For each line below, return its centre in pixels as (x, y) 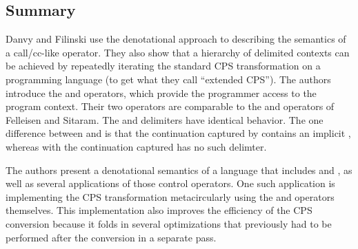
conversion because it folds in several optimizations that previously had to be (169, 223)
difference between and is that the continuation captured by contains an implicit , (178, 133)
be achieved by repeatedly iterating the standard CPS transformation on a (163, 66)
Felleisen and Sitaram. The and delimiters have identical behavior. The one (165, 119)
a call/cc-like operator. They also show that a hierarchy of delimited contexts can (178, 52)
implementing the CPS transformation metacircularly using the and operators (170, 196)
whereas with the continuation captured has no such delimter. (136, 146)
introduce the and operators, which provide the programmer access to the (161, 93)
